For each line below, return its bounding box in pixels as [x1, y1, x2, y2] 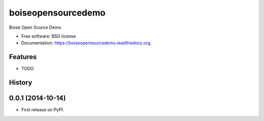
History [9, 79, 33, 87]
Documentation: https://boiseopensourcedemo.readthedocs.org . [21, 40, 152, 46]
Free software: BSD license [21, 33, 76, 39]
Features [9, 53, 37, 61]
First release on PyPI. [21, 107, 65, 113]
